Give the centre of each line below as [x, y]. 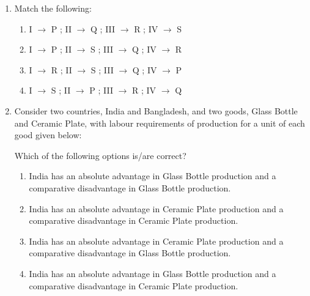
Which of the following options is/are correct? [100, 155]
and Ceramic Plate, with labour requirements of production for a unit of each [160, 123]
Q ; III [103, 28]
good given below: [48, 135]
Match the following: [53, 8]
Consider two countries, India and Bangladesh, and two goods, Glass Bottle [156, 110]
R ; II [61, 69]
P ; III [101, 90]
